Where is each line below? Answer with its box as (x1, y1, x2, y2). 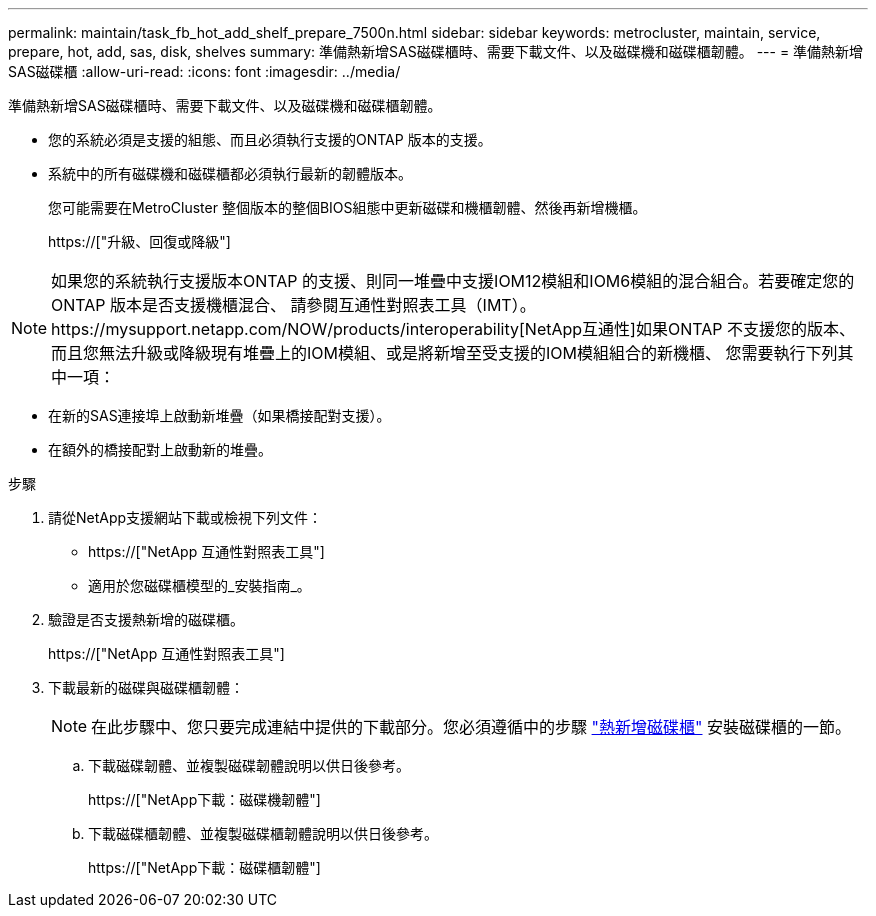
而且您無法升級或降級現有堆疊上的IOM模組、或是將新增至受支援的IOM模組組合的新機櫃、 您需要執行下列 (51, 343, 838, 363)
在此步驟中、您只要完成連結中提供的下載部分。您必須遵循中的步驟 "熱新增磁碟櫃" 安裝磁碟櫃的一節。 (91, 717, 852, 737)
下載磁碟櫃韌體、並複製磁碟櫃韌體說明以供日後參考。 (88, 825, 438, 842)
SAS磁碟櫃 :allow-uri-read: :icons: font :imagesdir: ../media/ (8, 63, 401, 80)
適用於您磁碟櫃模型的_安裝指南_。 (88, 577, 311, 594)
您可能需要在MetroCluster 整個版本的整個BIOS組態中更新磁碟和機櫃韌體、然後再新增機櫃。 (48, 199, 647, 216)
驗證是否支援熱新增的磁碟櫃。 (48, 611, 244, 628)
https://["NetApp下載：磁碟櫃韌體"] (88, 859, 321, 876)
